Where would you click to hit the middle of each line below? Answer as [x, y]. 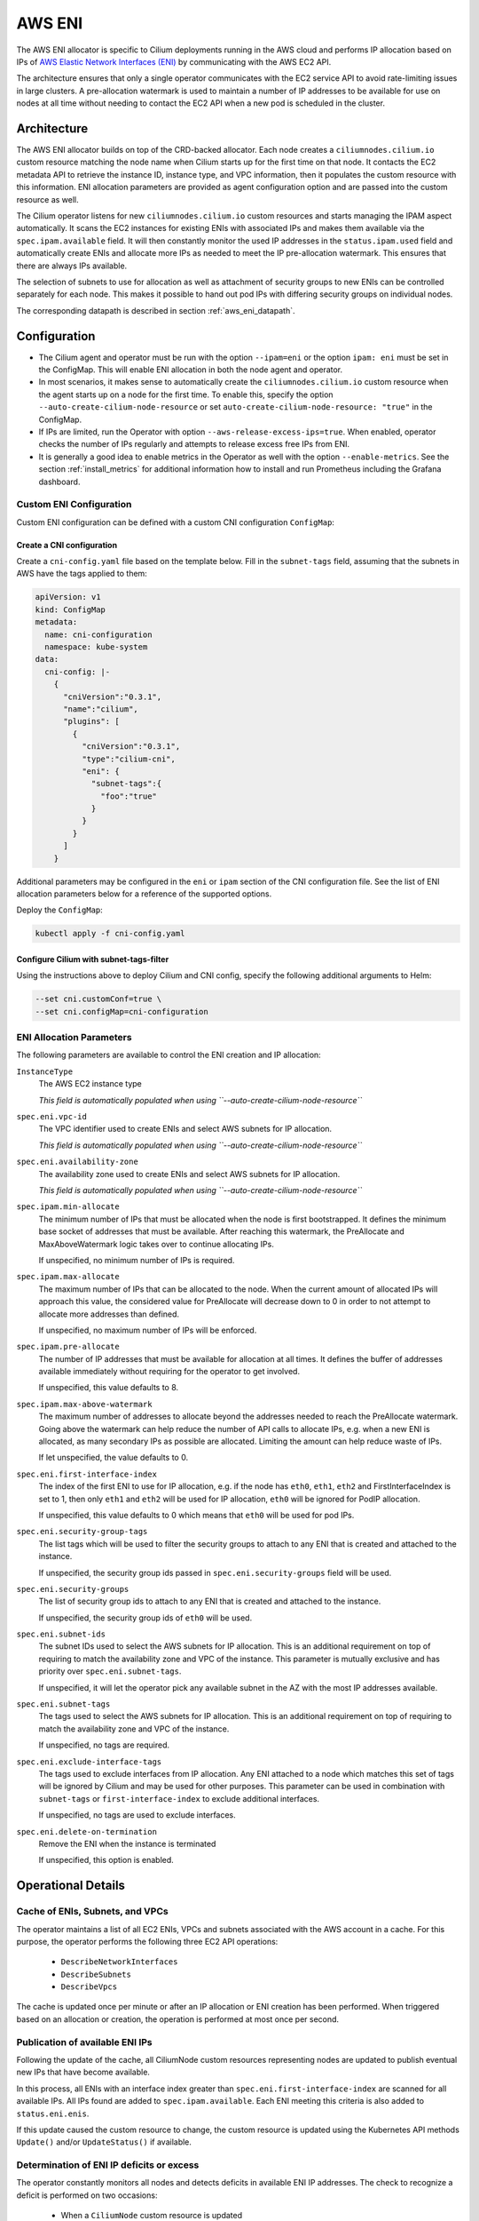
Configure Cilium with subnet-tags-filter [93, 959]
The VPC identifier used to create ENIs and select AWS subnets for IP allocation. [185, 1129]
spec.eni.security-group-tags [82, 1532]
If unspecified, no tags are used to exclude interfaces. [137, 1815]
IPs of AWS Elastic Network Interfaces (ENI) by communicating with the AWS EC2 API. [174, 61]
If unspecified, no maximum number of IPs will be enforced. [148, 1330]
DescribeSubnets [96, 1974]
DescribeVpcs [89, 1987]
